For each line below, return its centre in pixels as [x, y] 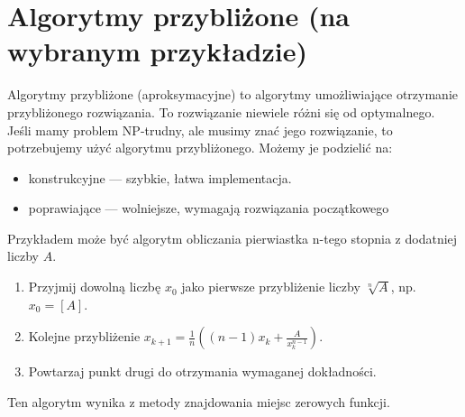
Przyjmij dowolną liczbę [95, 287]
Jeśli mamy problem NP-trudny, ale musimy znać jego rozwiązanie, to [200, 130]
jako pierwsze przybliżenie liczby [271, 287]
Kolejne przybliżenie [84, 336]
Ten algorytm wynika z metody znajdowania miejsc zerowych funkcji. [199, 401]
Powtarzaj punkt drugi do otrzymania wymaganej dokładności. [202, 371]
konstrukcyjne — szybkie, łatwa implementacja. [160, 177]
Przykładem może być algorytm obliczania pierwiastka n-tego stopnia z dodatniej [232, 238]
